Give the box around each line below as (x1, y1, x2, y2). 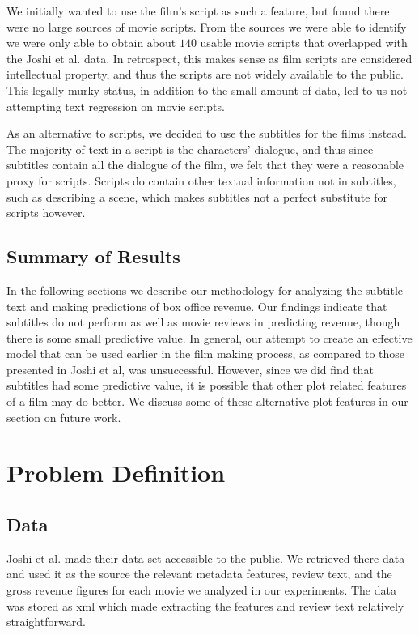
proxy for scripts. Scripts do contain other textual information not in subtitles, (6, 172, 396, 189)
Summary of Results (6, 244, 180, 269)
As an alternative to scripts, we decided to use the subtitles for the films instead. (6, 125, 407, 142)
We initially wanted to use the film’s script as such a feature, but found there (6, 2, 390, 19)
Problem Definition (6, 456, 226, 489)
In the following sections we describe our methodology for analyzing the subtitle (6, 281, 404, 298)
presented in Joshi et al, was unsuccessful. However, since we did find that (6, 360, 374, 377)
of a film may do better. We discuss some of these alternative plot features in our (6, 393, 408, 410)
